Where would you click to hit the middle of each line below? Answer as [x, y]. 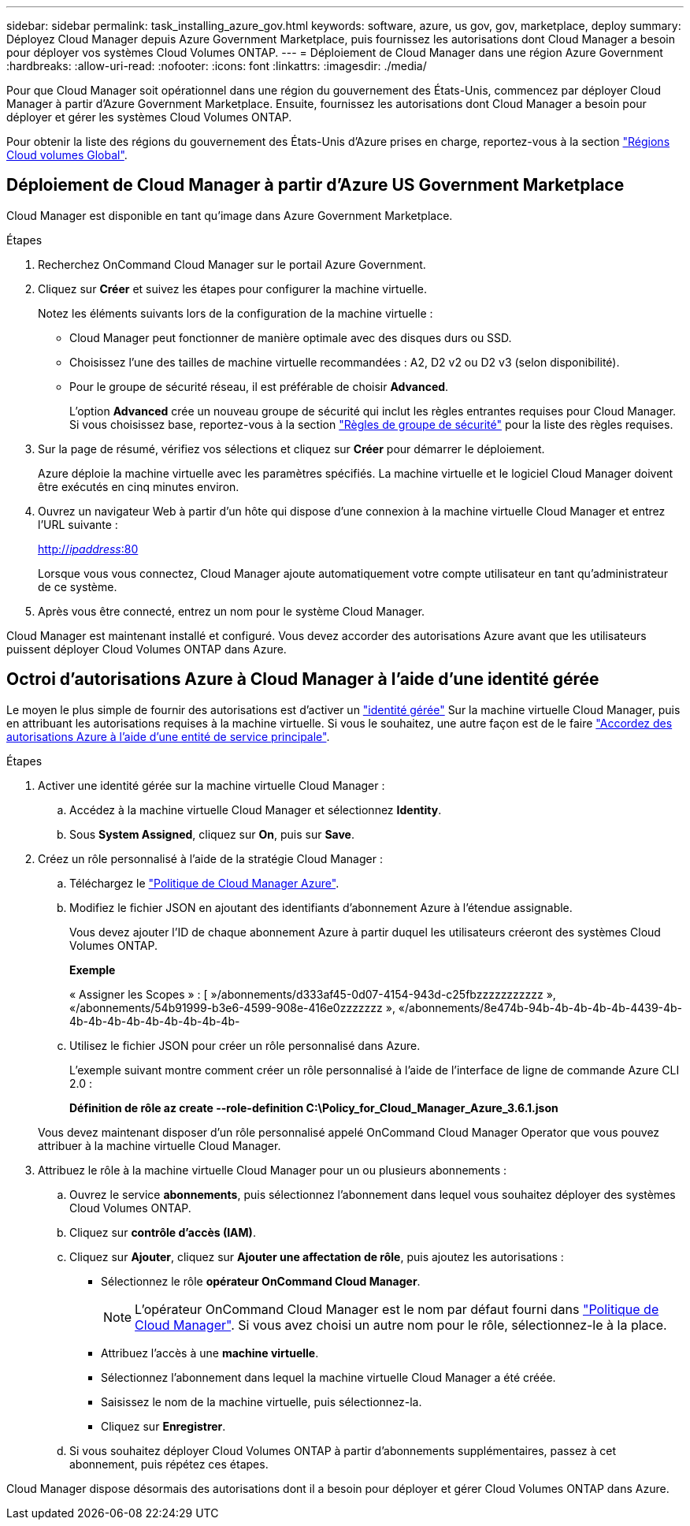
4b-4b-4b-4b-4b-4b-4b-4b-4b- [155, 1021]
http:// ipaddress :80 [88, 549]
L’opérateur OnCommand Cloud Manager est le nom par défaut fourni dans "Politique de [397, 1309]
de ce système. [78, 586]
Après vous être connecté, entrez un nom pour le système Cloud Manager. [232, 611]
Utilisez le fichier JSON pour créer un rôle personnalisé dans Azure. [245, 1045]
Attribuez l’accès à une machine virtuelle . [210, 1353]
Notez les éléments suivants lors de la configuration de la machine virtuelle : [236, 313]
